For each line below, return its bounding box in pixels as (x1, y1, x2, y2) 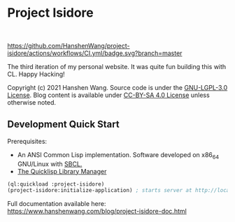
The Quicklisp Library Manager (17, 167, 107, 175)
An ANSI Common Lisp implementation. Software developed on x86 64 (17, 150, 220, 161)
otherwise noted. (7, 98, 57, 106)
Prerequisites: (7, 137, 48, 145)
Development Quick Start (7, 119, 120, 131)
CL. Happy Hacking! (7, 70, 65, 78)
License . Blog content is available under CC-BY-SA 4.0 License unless (7, 91, 210, 99)
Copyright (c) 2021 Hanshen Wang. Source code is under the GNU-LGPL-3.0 (7, 83, 228, 91)
